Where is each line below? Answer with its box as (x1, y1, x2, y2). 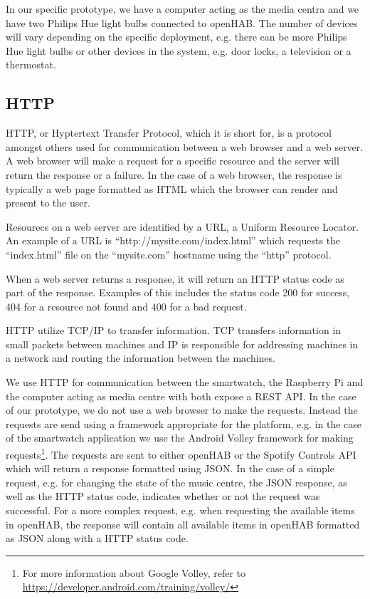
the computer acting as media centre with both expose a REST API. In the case (6, 388, 356, 403)
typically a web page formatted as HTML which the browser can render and (6, 181, 338, 196)
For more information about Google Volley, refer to (22, 565, 245, 580)
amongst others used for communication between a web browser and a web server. (6, 139, 364, 154)
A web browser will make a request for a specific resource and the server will (6, 153, 339, 168)
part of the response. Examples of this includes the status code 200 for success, (6, 285, 350, 300)
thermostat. (6, 57, 56, 72)
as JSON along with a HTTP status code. (6, 531, 189, 546)
